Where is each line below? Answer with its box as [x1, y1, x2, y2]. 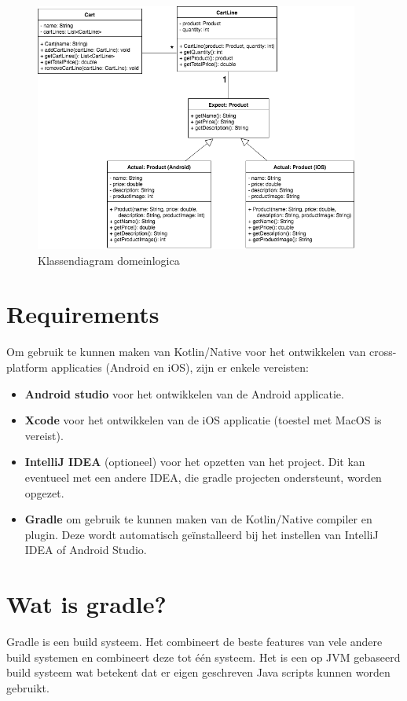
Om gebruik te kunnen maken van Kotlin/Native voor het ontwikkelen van [6, 343, 366, 360]
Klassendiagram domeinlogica [38, 251, 180, 268]
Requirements [6, 298, 159, 330]
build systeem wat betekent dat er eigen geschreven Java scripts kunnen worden [6, 664, 390, 681]
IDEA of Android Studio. [24, 541, 147, 558]
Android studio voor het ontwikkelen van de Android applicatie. [24, 385, 344, 402]
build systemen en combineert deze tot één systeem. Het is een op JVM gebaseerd [6, 648, 401, 665]
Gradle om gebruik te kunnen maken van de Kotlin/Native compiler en [24, 511, 372, 527]
